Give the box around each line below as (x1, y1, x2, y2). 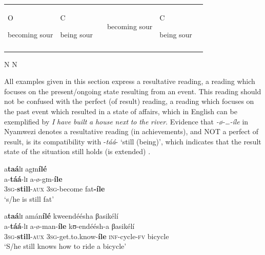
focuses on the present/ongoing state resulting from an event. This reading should (4, 86, 261, 96)
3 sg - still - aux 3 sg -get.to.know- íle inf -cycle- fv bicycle (4, 230, 169, 241)
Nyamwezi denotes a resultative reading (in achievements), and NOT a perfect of (4, 126, 259, 137)
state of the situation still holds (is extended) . (4, 146, 151, 157)
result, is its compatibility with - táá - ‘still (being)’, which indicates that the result (4, 136, 261, 146)
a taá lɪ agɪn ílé (4, 163, 47, 174)
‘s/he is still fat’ (4, 193, 54, 204)
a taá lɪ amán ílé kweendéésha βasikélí (4, 210, 118, 221)
